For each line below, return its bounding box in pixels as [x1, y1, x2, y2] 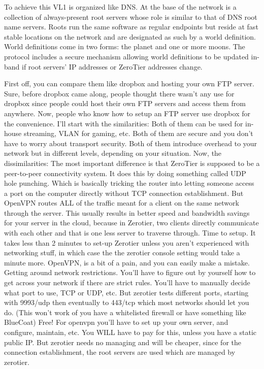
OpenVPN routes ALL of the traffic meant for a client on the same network [4, 197, 239, 208]
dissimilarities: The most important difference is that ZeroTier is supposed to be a [4, 157, 260, 168]
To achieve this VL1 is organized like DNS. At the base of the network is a [4, 2, 237, 12]
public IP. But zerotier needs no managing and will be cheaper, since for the [4, 337, 241, 347]
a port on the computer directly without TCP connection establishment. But [4, 187, 244, 198]
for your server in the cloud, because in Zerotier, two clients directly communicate [4, 217, 259, 228]
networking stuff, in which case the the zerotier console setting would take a [4, 247, 240, 258]
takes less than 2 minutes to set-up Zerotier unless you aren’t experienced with [4, 237, 249, 248]
